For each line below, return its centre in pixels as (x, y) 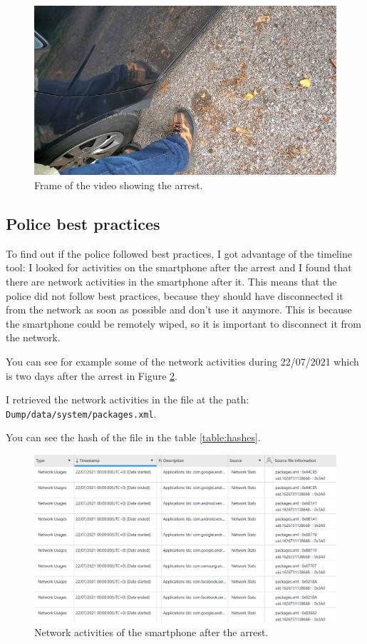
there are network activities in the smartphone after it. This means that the (171, 282)
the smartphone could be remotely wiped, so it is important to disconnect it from (184, 323)
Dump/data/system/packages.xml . (81, 413)
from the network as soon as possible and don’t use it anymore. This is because (179, 310)
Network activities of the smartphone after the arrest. (151, 632)
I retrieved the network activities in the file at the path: (128, 399)
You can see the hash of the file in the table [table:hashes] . (133, 437)
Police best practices (83, 224)
